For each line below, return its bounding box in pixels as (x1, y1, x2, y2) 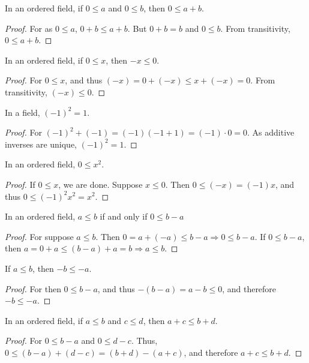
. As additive (247, 126, 295, 139)
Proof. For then (5, 282, 61, 295)
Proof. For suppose (5, 230, 74, 242)
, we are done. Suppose (58, 178, 143, 190)
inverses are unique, (5, 137, 77, 150)
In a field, (5, 106, 40, 118)
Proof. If (5, 178, 35, 190)
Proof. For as (5, 22, 53, 34)
